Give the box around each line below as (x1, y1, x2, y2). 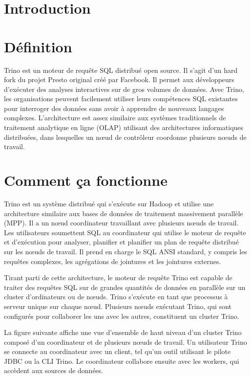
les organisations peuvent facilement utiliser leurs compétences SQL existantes (4, 93, 238, 104)
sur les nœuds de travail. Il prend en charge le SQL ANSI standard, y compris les (4, 246, 247, 256)
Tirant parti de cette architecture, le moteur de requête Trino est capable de (4, 272, 232, 283)
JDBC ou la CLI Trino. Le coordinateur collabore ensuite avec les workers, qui (4, 355, 239, 366)
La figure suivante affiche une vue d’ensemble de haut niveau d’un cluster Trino (4, 327, 242, 337)
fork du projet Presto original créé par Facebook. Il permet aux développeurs (4, 74, 234, 85)
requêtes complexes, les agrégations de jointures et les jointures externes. (4, 256, 221, 266)
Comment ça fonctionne (4, 170, 167, 190)
